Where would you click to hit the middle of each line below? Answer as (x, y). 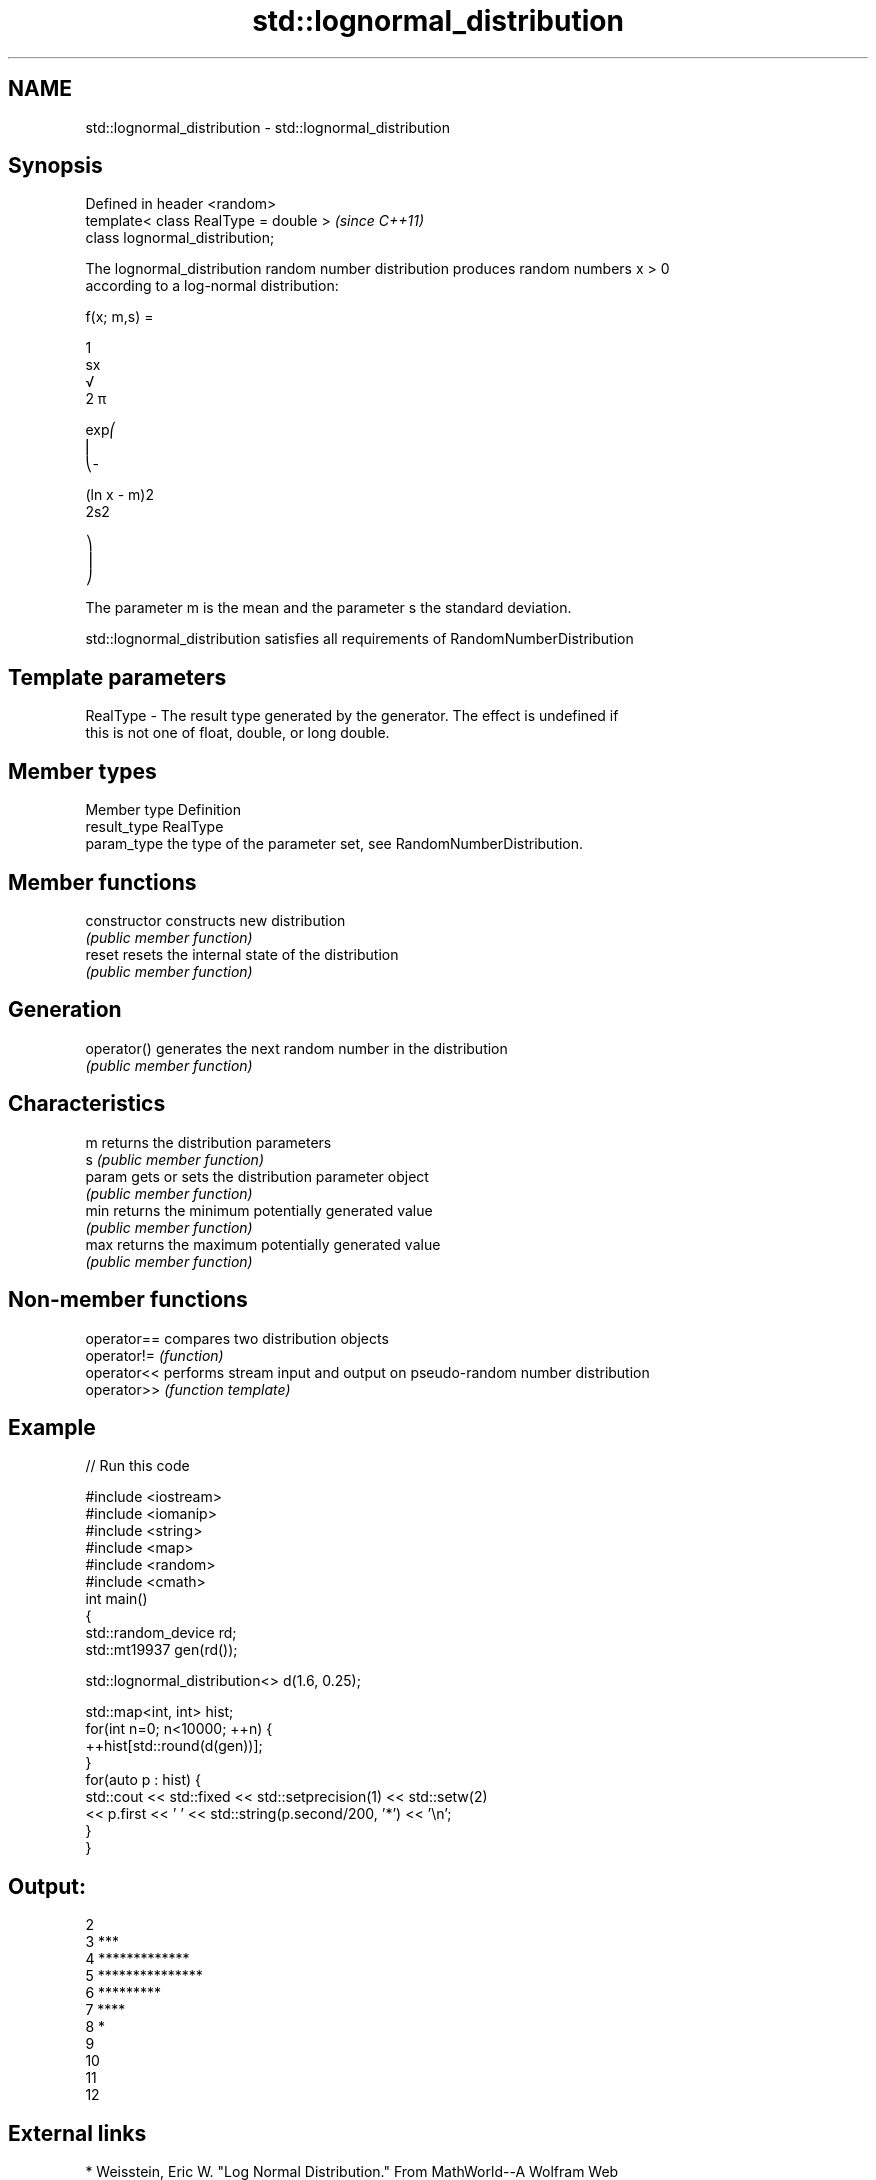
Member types (82, 771)
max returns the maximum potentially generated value (263, 1244)
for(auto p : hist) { (143, 1780)
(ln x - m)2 (119, 495)
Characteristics (87, 1104)
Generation (65, 1010)
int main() (116, 1599)
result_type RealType (154, 827)
